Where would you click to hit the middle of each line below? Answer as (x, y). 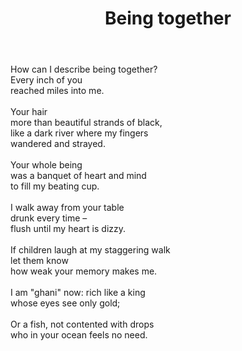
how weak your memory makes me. (84, 271)
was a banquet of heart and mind (78, 176)
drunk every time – (49, 218)
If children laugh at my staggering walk (90, 250)
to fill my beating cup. (55, 186)
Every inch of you (46, 80)
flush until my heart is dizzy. (68, 229)
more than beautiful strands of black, (86, 123)
